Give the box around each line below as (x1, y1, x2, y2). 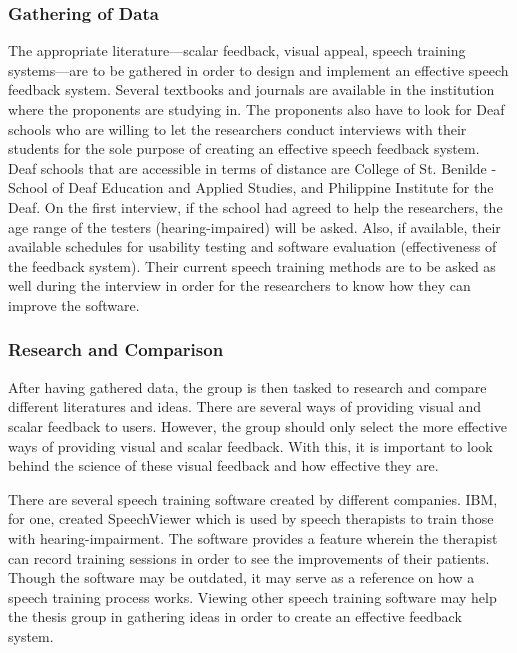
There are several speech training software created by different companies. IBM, (8, 488, 498, 509)
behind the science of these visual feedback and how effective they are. (8, 455, 439, 476)
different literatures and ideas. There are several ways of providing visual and (8, 396, 482, 417)
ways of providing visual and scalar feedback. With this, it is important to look (8, 435, 493, 456)
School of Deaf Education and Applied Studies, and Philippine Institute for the (8, 177, 494, 198)
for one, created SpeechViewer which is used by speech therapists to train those (8, 508, 494, 529)
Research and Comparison (8, 337, 224, 362)
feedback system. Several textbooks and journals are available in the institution (8, 79, 495, 100)
